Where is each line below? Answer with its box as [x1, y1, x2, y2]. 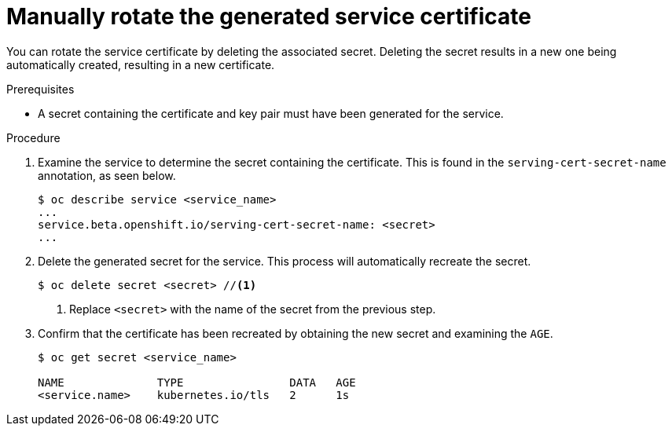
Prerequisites [6, 82, 75, 96]
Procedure [6, 130, 61, 145]
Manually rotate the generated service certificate [6, 3, 531, 30]
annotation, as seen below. [38, 168, 176, 182]
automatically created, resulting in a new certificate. [6, 57, 275, 71]
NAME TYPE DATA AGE [38, 375, 356, 389]
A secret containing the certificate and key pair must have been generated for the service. [38, 106, 504, 120]
